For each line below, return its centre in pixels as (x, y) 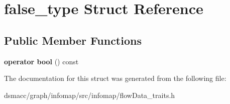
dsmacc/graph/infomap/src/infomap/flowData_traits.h (90, 95)
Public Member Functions (73, 40)
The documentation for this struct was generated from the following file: (115, 78)
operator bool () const (41, 61)
